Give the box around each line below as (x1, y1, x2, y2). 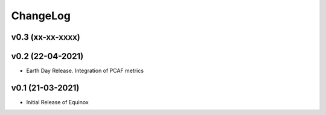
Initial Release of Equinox (26, 98, 89, 105)
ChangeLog (11, 9, 71, 22)
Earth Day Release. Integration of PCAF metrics (26, 67, 144, 75)
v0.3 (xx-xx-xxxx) (11, 32, 81, 42)
